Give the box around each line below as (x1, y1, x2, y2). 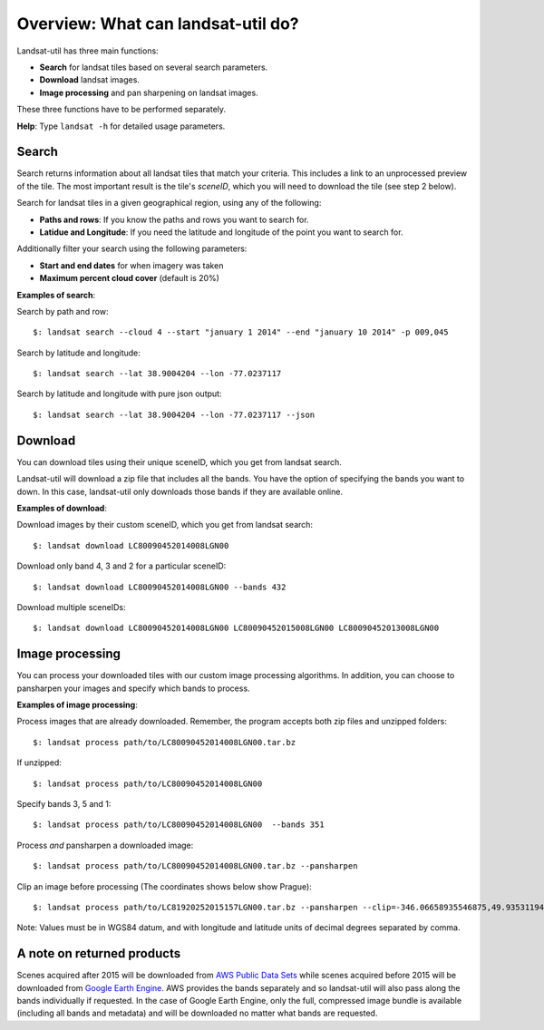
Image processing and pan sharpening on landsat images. (39, 87, 258, 98)
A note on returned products (16, 946, 181, 961)
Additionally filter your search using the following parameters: (16, 243, 248, 254)
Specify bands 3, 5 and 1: (16, 798, 112, 809)
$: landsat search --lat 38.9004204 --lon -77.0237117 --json (33, 409, 316, 420)
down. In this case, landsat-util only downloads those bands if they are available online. (16, 486, 344, 497)
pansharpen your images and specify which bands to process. (16, 683, 250, 694)
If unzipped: (16, 757, 63, 768)
